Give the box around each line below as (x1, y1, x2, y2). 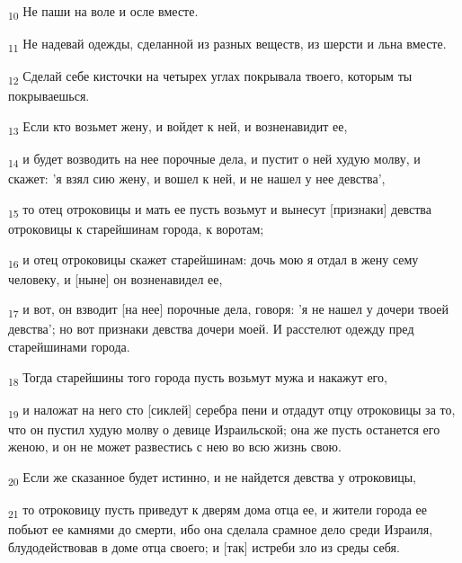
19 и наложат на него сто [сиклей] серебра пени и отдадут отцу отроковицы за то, (8, 399, 456, 421)
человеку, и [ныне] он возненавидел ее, (8, 269, 223, 288)
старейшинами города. (8, 336, 130, 355)
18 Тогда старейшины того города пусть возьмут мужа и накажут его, (8, 367, 387, 389)
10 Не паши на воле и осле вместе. (8, 2, 199, 22)
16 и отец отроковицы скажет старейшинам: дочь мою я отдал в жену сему (8, 249, 419, 271)
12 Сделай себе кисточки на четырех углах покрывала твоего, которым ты (8, 67, 413, 88)
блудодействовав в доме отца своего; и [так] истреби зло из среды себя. (8, 537, 400, 556)
